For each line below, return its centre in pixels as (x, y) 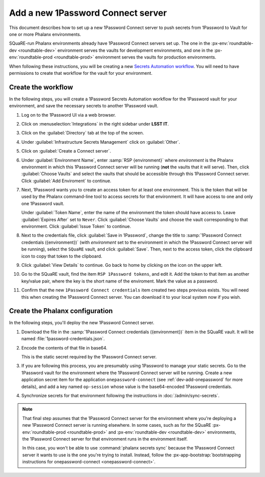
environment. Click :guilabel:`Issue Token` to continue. (76, 226)
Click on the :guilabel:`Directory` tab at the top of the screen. (83, 133)
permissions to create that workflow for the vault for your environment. (81, 73)
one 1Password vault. (43, 203)
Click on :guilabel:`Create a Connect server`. (66, 151)
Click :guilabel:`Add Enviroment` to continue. (66, 181)
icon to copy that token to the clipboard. (62, 256)
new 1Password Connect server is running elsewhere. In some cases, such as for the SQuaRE (117, 425)
